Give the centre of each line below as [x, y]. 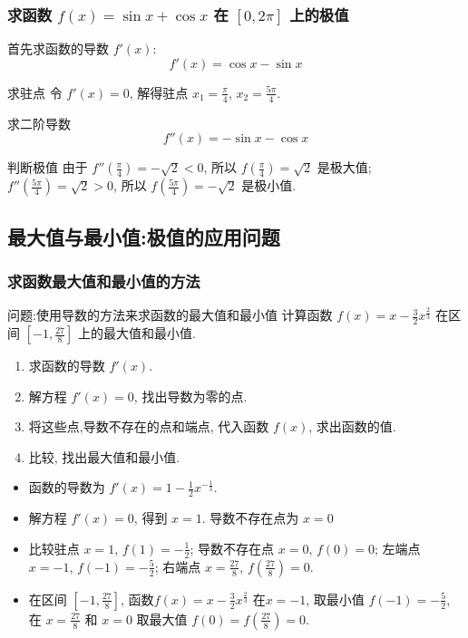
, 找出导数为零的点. [190, 396]
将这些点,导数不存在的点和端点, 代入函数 [149, 426]
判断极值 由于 [48, 167]
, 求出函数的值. [352, 426]
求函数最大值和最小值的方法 [104, 280]
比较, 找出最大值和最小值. [104, 456]
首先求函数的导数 [58, 48]
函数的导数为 [67, 487]
